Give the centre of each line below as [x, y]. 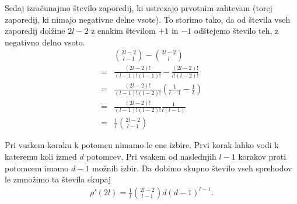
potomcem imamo [37, 168]
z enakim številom [123, 31]
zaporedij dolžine [35, 31]
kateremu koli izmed [41, 156]
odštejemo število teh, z [236, 31]
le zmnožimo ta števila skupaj [58, 179]
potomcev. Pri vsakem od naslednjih [151, 156]
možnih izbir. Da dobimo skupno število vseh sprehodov [192, 168]
